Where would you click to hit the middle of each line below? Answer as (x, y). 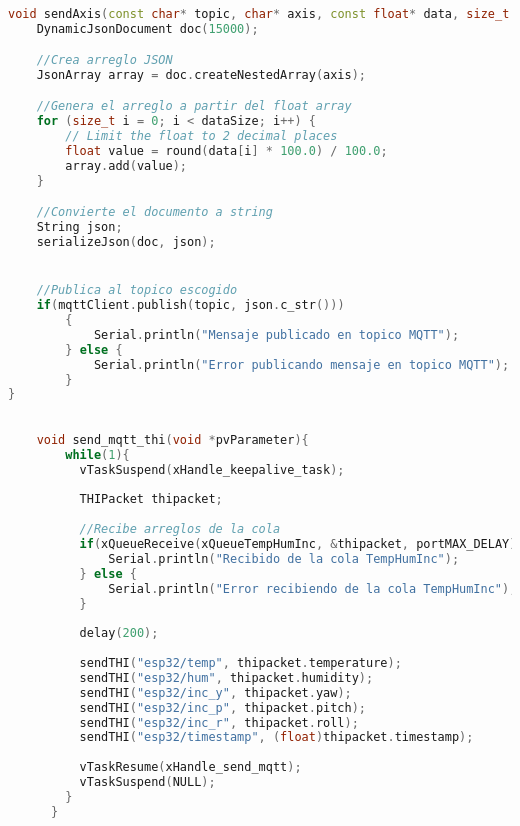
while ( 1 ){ (97, 454)
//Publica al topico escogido (137, 290)
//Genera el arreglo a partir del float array (194, 106)
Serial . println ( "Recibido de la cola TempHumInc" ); (284, 558)
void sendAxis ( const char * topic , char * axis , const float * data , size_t (259, 13)
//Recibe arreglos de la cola (180, 529)
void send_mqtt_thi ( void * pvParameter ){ (172, 439)
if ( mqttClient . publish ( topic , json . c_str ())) (190, 305)
